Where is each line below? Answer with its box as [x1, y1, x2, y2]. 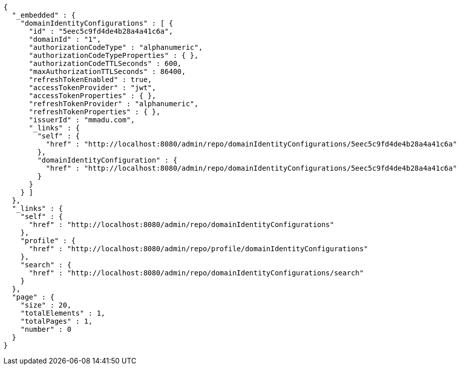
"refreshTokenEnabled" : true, [29, 76, 152, 84]
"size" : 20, [20, 301, 71, 309]
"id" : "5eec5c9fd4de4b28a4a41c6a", [29, 27, 173, 35]
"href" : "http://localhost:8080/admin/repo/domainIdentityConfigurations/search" [29, 269, 364, 277]
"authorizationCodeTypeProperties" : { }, [29, 51, 199, 59]
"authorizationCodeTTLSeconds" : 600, [29, 59, 182, 67]
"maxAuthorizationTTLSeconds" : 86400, [29, 67, 186, 76]
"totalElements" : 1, [20, 309, 106, 317]
